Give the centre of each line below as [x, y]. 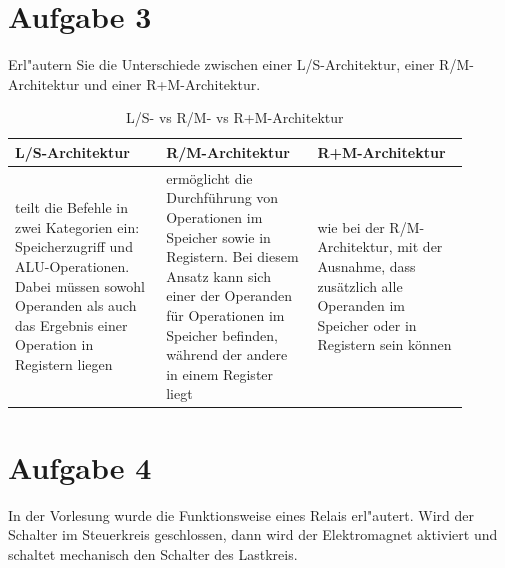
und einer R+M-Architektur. [172, 83]
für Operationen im [225, 314]
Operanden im [361, 305]
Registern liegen [64, 363]
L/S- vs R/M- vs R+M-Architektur [235, 117]
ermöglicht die [209, 177]
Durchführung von [222, 197]
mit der [420, 246]
